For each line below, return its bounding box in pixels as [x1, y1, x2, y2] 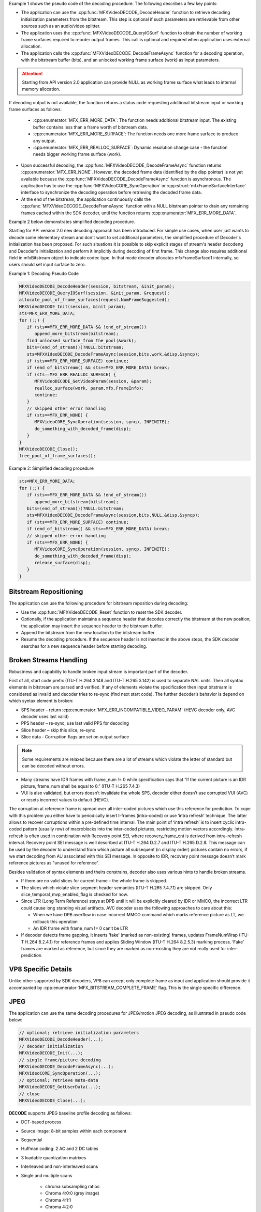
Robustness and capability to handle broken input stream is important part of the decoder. [9, 669, 188, 674]
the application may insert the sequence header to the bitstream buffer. [21, 623, 163, 629]
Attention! [22, 70, 43, 76]
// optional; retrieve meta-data [19, 1077, 99, 1083]
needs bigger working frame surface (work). [33, 151, 122, 157]
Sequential [21, 1137, 43, 1143]
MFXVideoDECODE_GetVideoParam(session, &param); [34, 379, 152, 384]
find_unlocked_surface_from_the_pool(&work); [27, 337, 137, 343]
